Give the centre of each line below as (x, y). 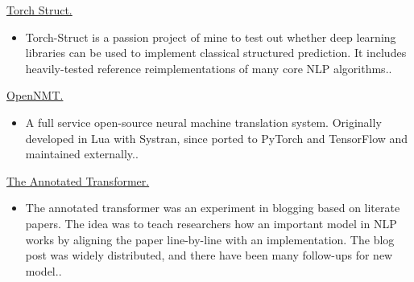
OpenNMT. (35, 95)
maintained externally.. (82, 154)
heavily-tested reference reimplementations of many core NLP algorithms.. (209, 68)
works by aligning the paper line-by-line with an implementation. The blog (210, 239)
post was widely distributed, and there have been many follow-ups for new (209, 255)
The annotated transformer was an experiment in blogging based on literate (213, 208)
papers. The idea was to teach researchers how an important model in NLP (211, 223)
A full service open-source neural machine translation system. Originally (203, 122)
